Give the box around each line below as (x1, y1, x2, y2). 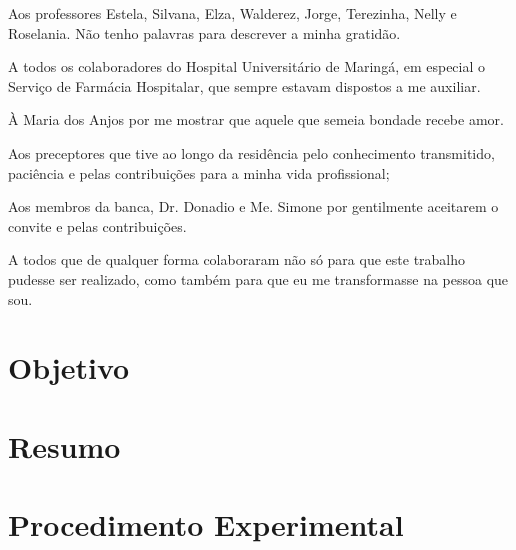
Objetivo (8, 347, 130, 388)
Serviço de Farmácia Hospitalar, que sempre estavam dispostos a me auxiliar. (8, 75, 481, 96)
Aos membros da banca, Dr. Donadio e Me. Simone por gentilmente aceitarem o (8, 196, 499, 217)
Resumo (8, 425, 121, 466)
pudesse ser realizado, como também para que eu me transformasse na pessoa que (8, 268, 509, 289)
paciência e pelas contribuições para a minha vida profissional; (8, 162, 390, 183)
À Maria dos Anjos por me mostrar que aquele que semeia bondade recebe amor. (8, 109, 504, 130)
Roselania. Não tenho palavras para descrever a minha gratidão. (8, 22, 401, 43)
